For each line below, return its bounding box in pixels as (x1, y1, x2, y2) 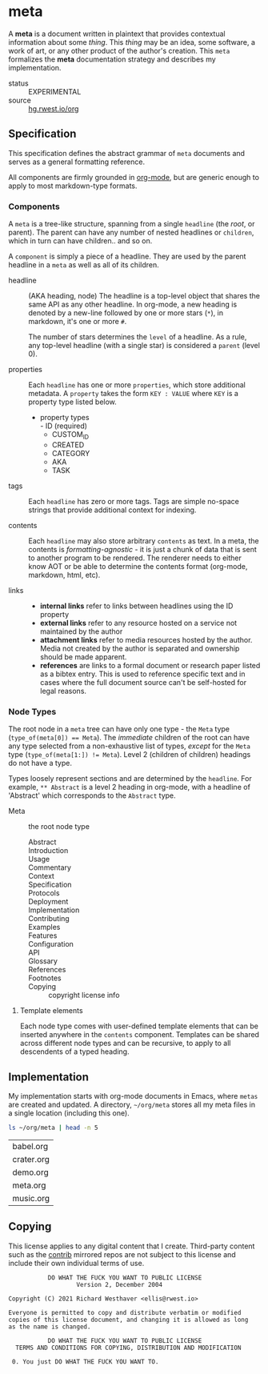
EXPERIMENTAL (28, 86, 82, 96)
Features (28, 931, 58, 940)
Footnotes (28, 973, 62, 983)
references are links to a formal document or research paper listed (39, 660, 261, 670)
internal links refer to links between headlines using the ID (39, 601, 234, 611)
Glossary (28, 956, 58, 966)
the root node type (28, 822, 90, 831)
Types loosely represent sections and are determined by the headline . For (8, 774, 252, 783)
